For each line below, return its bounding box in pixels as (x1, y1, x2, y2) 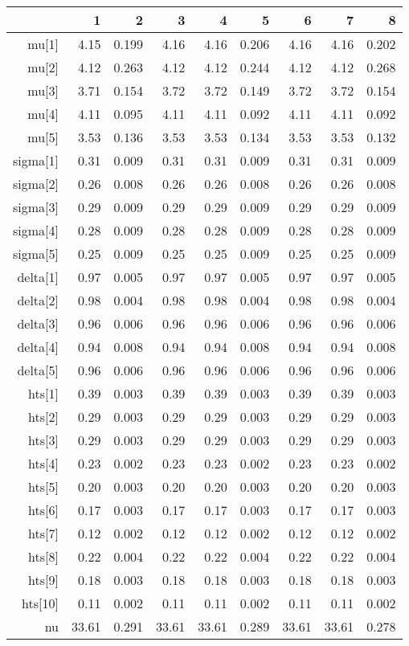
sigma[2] (13, 174, 59, 193)
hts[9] (28, 570, 59, 589)
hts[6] (28, 501, 59, 519)
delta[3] (17, 314, 59, 333)
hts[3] (28, 431, 59, 449)
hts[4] (28, 454, 59, 472)
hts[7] (28, 524, 59, 542)
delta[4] (17, 337, 59, 356)
